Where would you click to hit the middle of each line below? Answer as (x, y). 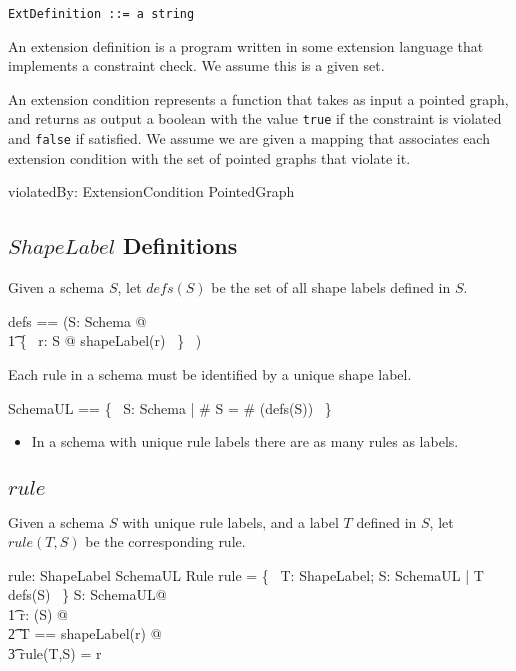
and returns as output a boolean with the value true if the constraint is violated (255, 118)
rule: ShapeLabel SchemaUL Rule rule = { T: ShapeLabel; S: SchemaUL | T (246, 574)
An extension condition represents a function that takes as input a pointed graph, (258, 98)
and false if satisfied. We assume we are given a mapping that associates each (249, 138)
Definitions (180, 245)
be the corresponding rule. (165, 541)
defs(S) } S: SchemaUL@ (87, 594)
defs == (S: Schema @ (77, 320)
